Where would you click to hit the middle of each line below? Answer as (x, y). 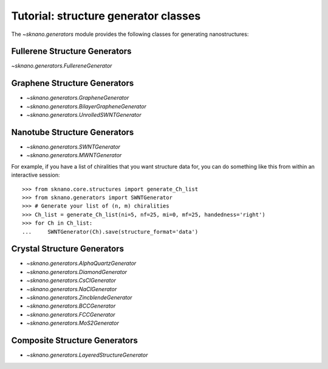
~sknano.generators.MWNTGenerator (74, 155)
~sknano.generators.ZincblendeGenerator (80, 298)
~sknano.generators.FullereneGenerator (62, 66)
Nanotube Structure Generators (73, 132)
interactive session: (36, 175)
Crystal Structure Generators (68, 249)
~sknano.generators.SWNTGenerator (73, 147)
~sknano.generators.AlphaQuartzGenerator (81, 263)
